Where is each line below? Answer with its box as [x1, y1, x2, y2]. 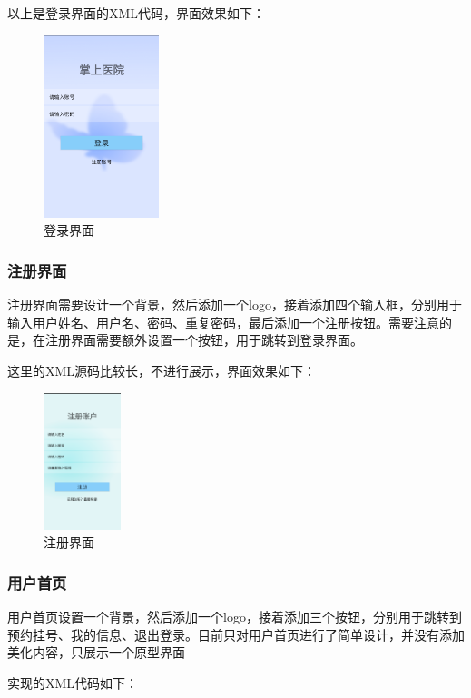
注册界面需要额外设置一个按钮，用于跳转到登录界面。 [44, 330, 363, 349]
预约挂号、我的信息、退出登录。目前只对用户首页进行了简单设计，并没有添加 [7, 624, 465, 644]
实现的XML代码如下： [7, 673, 139, 692]
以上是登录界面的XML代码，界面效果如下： [7, 4, 266, 22]
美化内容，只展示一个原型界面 [7, 643, 185, 662]
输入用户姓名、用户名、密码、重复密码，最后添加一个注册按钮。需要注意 [7, 312, 439, 331]
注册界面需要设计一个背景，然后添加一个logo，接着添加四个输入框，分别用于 [7, 295, 462, 314]
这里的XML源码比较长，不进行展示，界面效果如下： [7, 360, 317, 379]
